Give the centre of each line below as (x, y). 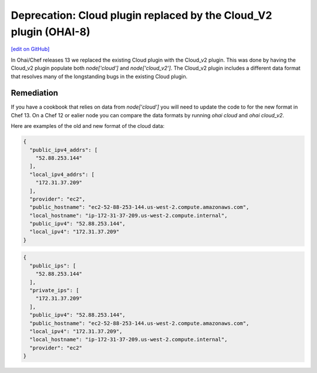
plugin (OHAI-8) (50, 32)
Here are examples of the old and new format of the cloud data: (88, 126)
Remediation (35, 93)
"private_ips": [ (54, 291)
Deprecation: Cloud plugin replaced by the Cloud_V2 (141, 15)
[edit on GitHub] (30, 49)
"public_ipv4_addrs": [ (64, 150)
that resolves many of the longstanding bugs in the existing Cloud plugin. (99, 76)
